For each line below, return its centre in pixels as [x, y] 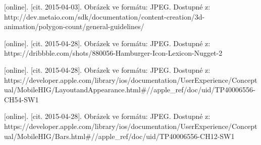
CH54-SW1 [21, 99]
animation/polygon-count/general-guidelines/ [74, 26]
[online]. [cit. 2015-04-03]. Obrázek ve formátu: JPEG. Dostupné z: [107, 7]
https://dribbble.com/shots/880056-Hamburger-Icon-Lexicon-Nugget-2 [113, 53]
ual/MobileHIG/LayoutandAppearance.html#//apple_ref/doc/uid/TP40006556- [130, 90]
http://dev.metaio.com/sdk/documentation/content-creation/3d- [105, 16]
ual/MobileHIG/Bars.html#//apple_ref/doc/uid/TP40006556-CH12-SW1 [119, 136]
